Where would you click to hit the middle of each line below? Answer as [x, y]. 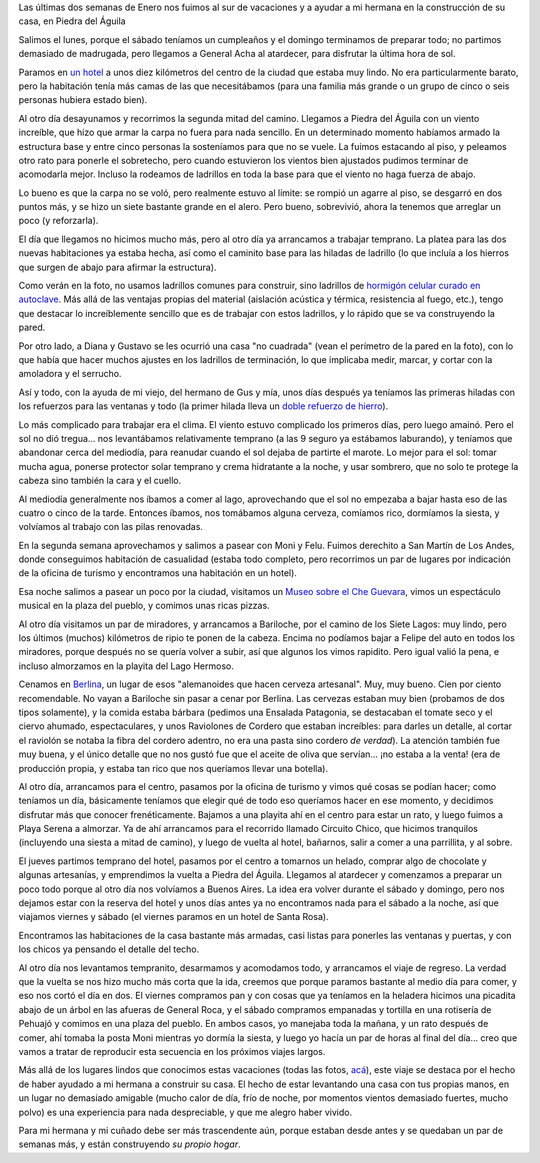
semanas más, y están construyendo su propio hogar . [129, 1144]
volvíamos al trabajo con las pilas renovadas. [111, 527]
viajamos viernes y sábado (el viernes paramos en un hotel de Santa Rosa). [173, 917]
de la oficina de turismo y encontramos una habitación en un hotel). [157, 573]
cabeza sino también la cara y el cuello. [100, 481]
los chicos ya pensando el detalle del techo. [109, 949]
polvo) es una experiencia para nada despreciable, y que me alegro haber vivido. [185, 1112]
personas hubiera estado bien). [83, 100]
